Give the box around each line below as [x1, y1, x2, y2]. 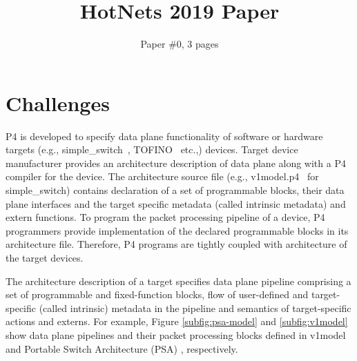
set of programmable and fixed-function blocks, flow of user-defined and [6, 287, 309, 302]
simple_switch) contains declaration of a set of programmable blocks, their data [6, 183, 345, 197]
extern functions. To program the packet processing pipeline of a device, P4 [6, 210, 325, 224]
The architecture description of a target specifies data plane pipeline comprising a [6, 273, 351, 288]
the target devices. [6, 251, 84, 264]
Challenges [6, 88, 110, 117]
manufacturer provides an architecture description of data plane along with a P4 [6, 155, 346, 170]
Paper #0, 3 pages [140, 37, 219, 51]
